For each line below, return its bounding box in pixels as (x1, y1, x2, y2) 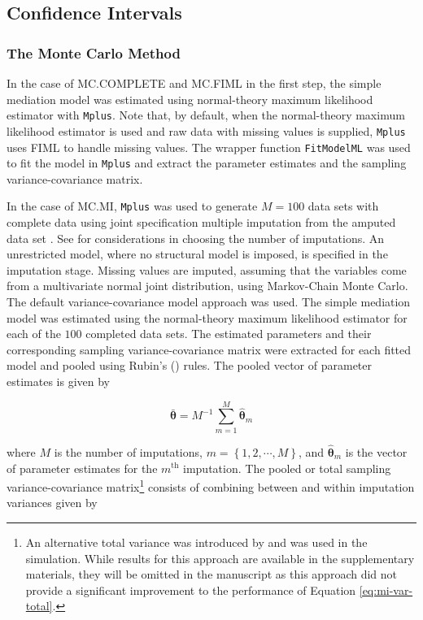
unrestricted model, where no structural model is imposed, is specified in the (7, 245, 388, 262)
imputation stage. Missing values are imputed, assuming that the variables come (7, 261, 407, 278)
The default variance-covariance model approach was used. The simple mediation (7, 293, 411, 310)
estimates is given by (7, 373, 110, 389)
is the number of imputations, (54, 443, 203, 460)
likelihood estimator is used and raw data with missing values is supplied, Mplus (7, 122, 406, 139)
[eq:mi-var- (359, 581, 413, 598)
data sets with (307, 197, 379, 215)
